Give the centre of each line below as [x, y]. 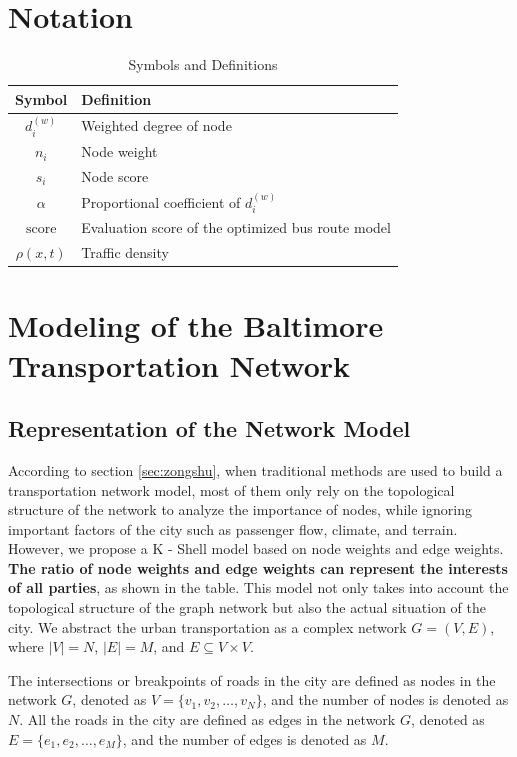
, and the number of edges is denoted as [244, 738]
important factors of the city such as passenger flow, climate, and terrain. [233, 528]
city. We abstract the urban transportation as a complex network [207, 626]
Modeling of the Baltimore [196, 325]
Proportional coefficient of [161, 201]
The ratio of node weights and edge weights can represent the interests [258, 567]
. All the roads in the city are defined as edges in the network [207, 719]
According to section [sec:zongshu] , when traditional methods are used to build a [255, 469]
